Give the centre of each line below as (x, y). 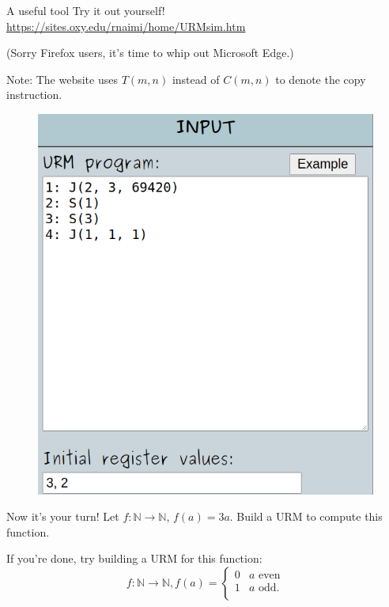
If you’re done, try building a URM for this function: (134, 558)
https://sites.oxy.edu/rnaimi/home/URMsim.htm (126, 26)
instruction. (34, 95)
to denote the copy (321, 79)
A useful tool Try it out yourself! (86, 10)
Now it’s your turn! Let (63, 516)
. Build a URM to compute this (306, 516)
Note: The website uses (62, 79)
